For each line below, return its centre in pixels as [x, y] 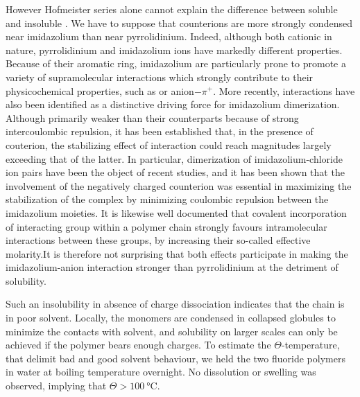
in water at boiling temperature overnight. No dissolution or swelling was [161, 372]
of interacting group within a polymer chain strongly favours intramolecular [166, 226]
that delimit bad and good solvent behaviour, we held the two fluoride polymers [175, 358]
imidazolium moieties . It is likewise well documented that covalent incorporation [176, 212]
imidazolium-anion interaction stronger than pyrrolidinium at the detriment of [172, 267]
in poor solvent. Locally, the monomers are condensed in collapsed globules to [171, 318]
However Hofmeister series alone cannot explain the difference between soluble [172, 9]
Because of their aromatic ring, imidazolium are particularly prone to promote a [176, 63]
